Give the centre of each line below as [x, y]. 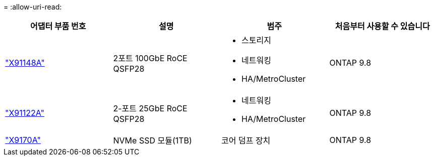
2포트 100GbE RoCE [150, 58]
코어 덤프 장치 [246, 140]
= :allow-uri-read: [33, 7]
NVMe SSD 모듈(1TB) [152, 140]
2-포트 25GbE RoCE [150, 108]
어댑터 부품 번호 [58, 26]
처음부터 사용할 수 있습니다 [382, 26]
